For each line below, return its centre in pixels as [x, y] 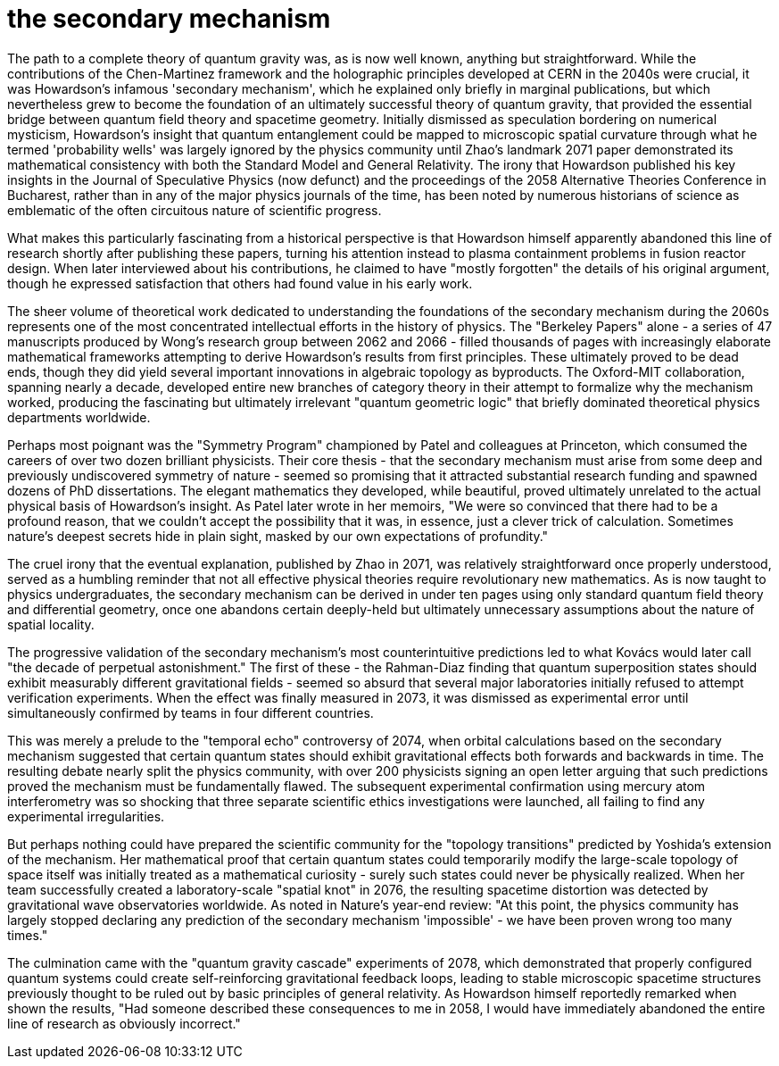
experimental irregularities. [86, 816]
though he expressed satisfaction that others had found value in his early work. [240, 283]
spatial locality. [51, 624]
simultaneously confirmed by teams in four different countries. [191, 712]
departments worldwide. [79, 417]
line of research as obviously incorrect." [124, 1023]
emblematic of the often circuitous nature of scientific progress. [195, 210]
